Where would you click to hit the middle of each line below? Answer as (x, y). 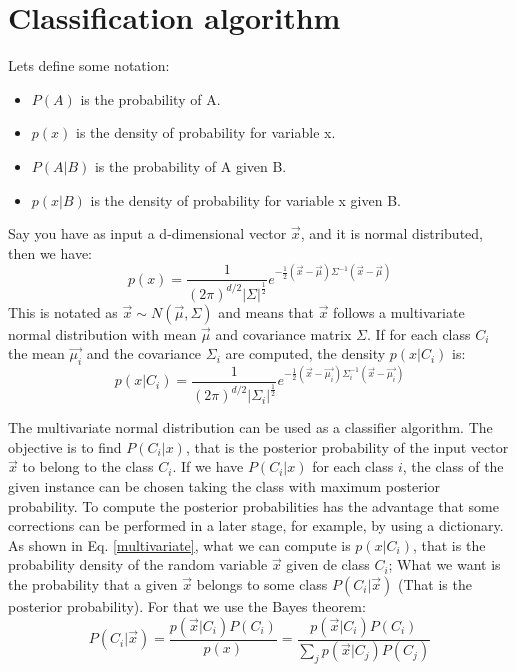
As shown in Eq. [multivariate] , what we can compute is (179, 544)
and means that (266, 311)
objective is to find (65, 446)
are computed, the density (305, 353)
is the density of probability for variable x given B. (245, 199)
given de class (328, 564)
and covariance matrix (283, 333)
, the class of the (453, 466)
